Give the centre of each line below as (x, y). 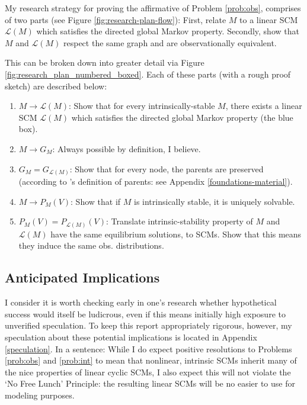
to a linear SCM (269, 19)
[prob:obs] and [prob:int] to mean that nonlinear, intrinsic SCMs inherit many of (151, 360)
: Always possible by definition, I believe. (127, 148)
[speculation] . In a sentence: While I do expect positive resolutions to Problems (148, 348)
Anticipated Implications (82, 277)
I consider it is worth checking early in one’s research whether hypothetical (141, 302)
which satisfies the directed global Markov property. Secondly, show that (168, 31)
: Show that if (96, 201)
